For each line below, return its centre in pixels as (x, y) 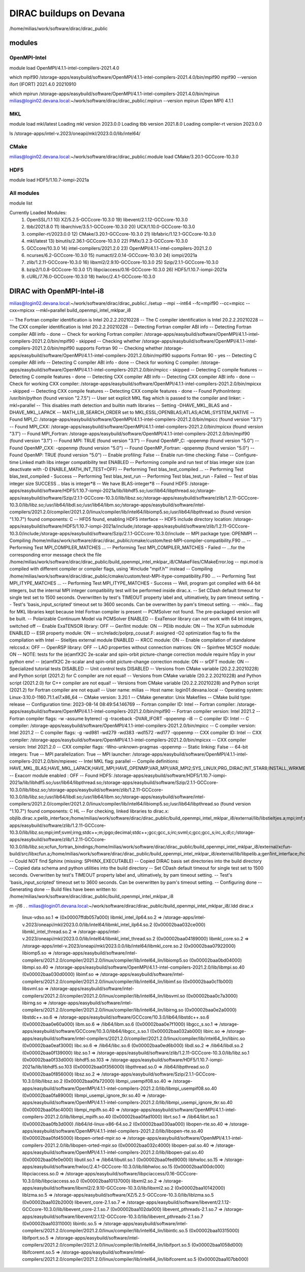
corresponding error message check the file (55, 555)
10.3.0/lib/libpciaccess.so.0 (51, 1181)
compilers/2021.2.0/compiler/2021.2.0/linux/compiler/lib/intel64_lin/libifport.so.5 (106, 1245)
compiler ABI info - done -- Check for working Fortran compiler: (76, 334)
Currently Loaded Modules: (38, 212)
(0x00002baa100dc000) (199, 1166)
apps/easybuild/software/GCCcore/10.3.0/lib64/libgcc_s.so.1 (86, 1031)
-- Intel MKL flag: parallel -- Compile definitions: (129, 761)
